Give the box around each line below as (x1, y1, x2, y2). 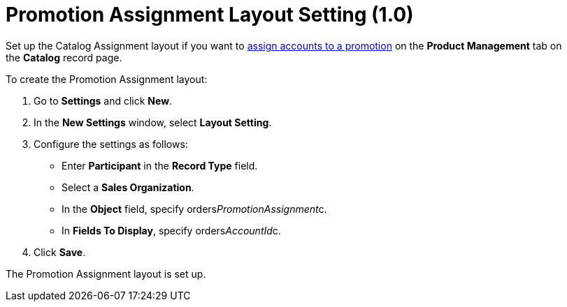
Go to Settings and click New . (34, 94, 173, 107)
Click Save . (34, 246, 86, 258)
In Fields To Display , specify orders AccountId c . (62, 224, 281, 237)
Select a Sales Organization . (62, 181, 194, 193)
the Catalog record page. (6, 51, 122, 63)
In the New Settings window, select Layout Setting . (34, 116, 272, 128)
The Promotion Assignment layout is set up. (6, 267, 206, 280)
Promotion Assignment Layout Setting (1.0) (6, 3, 414, 27)
